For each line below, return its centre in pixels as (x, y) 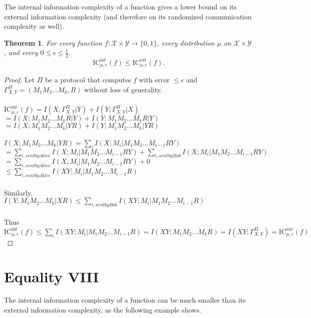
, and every (21, 52)
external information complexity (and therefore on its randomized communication (128, 16)
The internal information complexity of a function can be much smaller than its (125, 300)
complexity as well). (34, 26)
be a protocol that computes (88, 80)
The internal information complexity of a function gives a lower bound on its (121, 6)
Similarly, (18, 192)
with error (154, 80)
